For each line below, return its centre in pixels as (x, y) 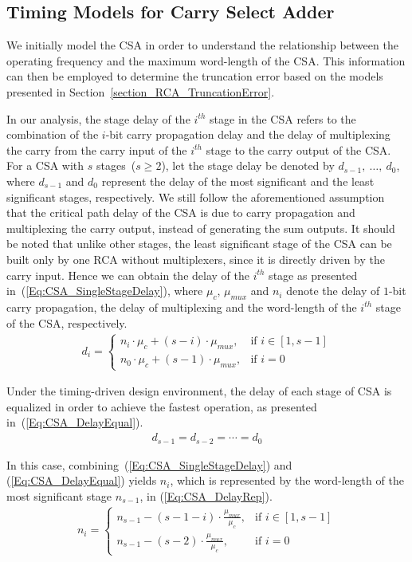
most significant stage (59, 495)
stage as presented (313, 275)
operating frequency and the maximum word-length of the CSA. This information (206, 60)
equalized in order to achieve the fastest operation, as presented (162, 406)
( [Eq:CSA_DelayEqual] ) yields (82, 480)
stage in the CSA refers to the (283, 118)
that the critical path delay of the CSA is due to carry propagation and (181, 212)
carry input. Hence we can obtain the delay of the (128, 275)
